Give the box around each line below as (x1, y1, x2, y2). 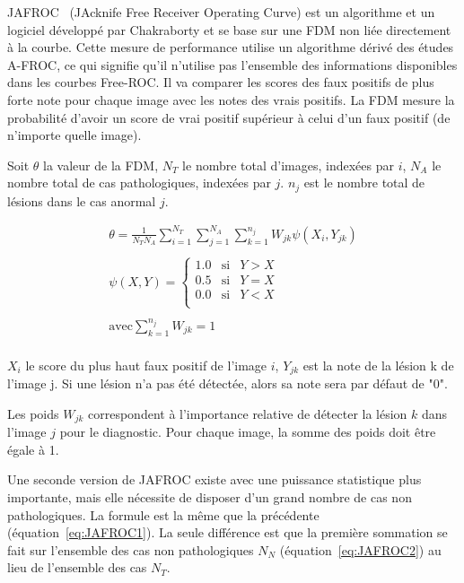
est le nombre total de (303, 173, 425, 192)
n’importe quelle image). (7, 126, 142, 144)
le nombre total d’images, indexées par (182, 155, 395, 174)
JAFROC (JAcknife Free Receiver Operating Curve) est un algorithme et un (7, 3, 435, 21)
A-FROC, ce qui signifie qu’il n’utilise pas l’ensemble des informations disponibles (7, 55, 458, 74)
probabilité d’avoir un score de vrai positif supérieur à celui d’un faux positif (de (7, 108, 451, 126)
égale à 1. (7, 439, 59, 458)
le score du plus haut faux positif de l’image (25, 355, 267, 374)
